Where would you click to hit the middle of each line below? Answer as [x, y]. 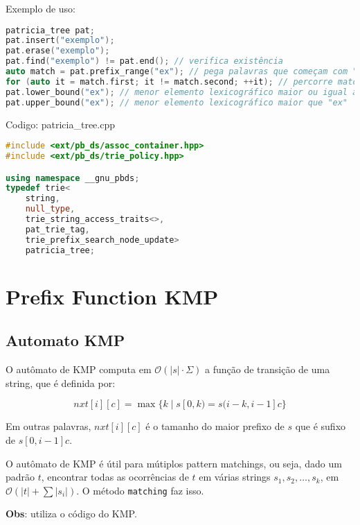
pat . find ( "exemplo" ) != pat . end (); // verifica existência [145, 61]
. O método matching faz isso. [140, 490]
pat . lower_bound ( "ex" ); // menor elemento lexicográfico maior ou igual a [182, 92]
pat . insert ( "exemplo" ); [60, 41]
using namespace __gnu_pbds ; [73, 178]
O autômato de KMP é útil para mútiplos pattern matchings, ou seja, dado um [174, 463]
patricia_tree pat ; [50, 30]
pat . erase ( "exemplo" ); [58, 51]
